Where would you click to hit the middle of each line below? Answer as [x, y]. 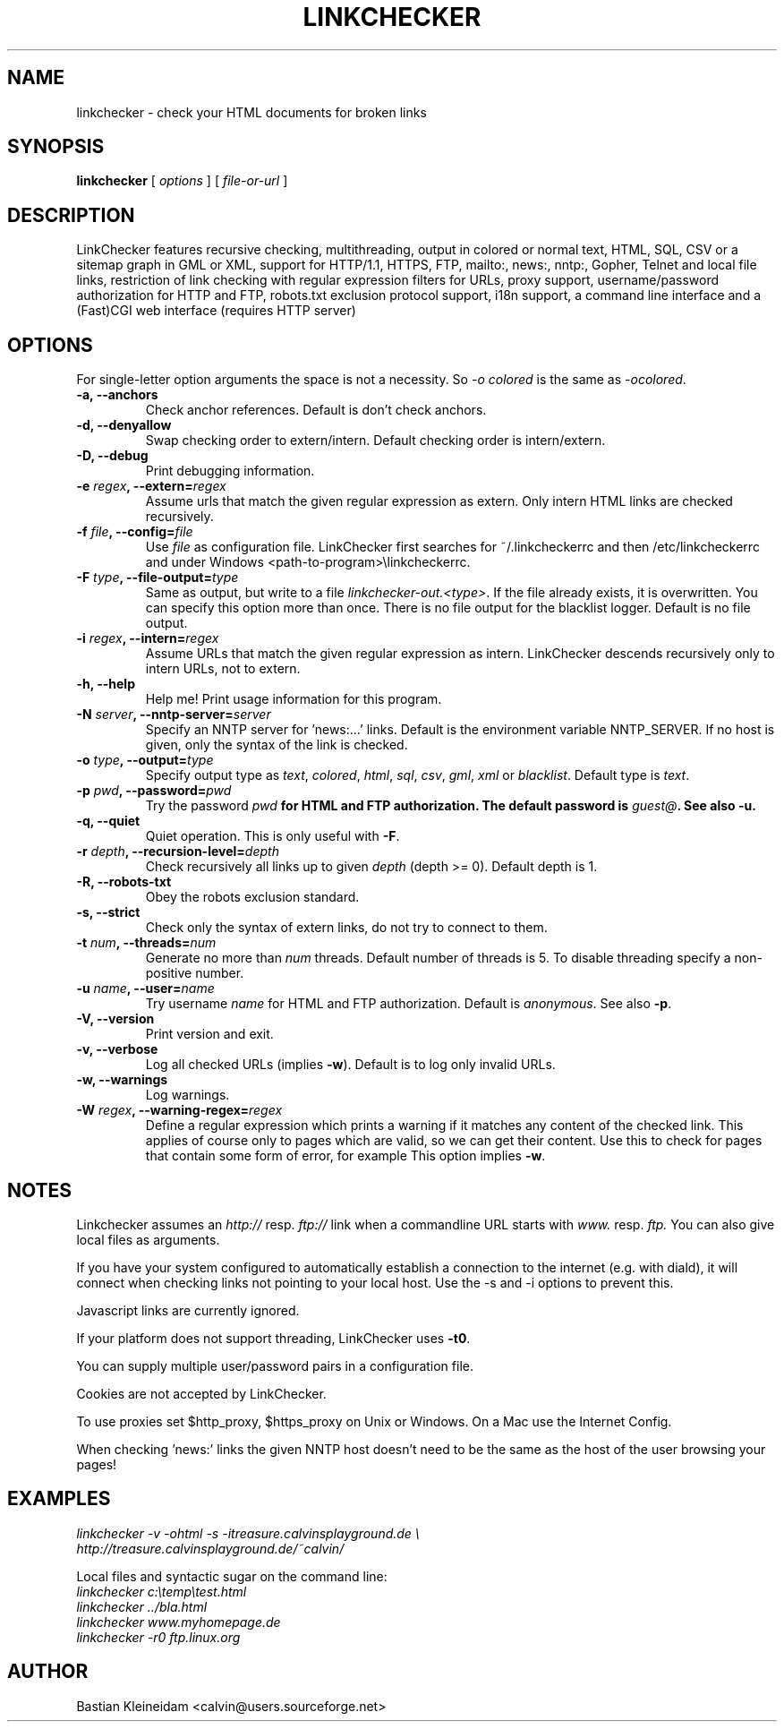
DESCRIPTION [71, 215]
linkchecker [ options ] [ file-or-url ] [182, 181]
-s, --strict [108, 912]
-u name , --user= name [145, 989]
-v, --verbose [117, 1049]
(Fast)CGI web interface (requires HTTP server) [216, 311]
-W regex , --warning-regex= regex [179, 1110]
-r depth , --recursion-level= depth [178, 852]
